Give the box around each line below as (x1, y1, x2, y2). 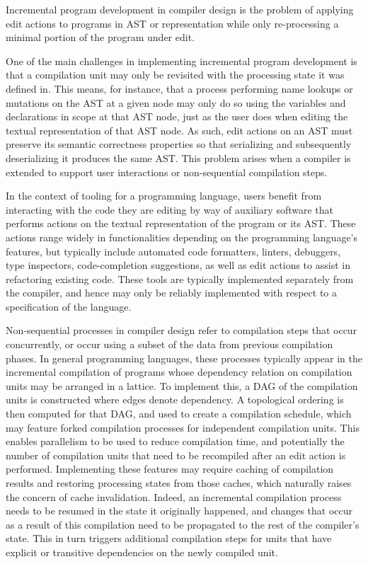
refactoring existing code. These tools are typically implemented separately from (6, 271, 354, 286)
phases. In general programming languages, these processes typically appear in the (6, 350, 362, 365)
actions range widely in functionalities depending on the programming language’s (6, 229, 358, 244)
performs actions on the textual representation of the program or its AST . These (6, 216, 356, 231)
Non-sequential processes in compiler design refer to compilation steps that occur (6, 323, 357, 338)
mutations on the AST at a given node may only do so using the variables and (6, 95, 346, 110)
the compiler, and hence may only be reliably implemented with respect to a (6, 285, 338, 300)
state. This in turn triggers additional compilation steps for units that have (6, 531, 332, 546)
